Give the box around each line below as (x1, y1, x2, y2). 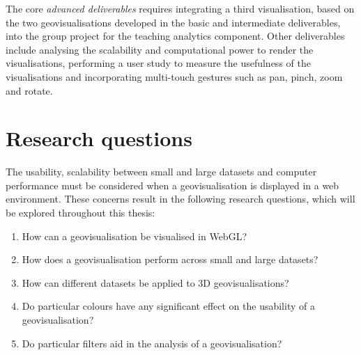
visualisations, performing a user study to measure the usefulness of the (6, 56, 311, 70)
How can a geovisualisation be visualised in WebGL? (22, 228, 247, 243)
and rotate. (6, 83, 53, 97)
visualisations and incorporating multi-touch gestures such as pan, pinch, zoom (6, 69, 343, 84)
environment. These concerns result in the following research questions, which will (6, 191, 355, 206)
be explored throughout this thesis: (6, 205, 155, 220)
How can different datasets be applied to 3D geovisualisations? (22, 275, 289, 290)
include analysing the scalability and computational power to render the (6, 42, 314, 56)
